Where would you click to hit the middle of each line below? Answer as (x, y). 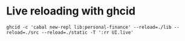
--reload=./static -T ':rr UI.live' (88, 32)
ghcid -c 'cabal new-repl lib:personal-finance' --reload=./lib (89, 27)
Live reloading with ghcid (71, 11)
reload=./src (23, 32)
